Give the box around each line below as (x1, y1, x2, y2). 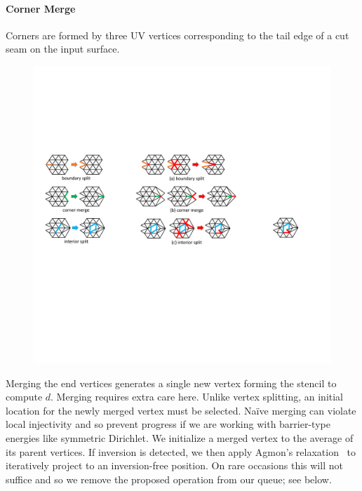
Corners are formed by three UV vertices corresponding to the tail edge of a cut (6, 27, 349, 42)
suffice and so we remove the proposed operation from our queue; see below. (6, 471, 332, 486)
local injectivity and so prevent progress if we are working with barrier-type (6, 417, 330, 431)
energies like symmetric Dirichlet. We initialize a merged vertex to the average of (6, 430, 354, 445)
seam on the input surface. (6, 41, 120, 56)
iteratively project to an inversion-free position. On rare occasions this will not (6, 458, 343, 473)
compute (6, 389, 43, 404)
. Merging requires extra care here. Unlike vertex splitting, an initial (51, 389, 344, 404)
